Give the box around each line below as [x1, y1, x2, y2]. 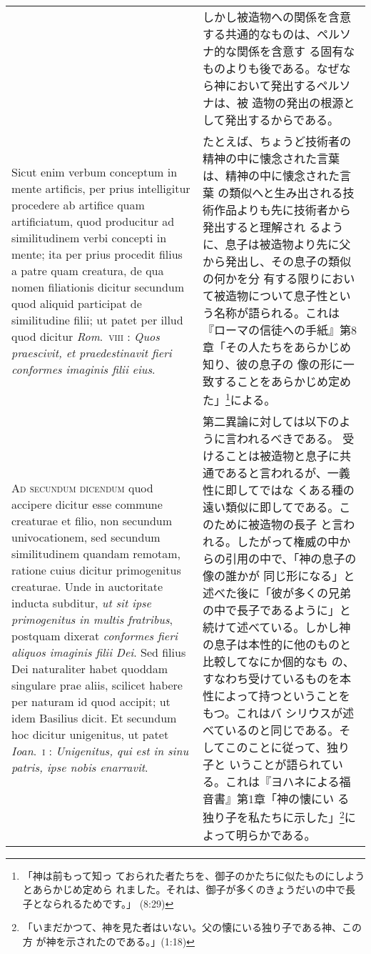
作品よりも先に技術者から [214, 202, 351, 218]
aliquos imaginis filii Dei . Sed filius [11, 644, 186, 661]
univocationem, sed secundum [11, 529, 161, 546]
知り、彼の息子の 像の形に [203, 356, 343, 372]
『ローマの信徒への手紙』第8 [203, 322, 357, 338]
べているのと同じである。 [203, 722, 340, 739]
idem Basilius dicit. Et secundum [11, 710, 177, 727]
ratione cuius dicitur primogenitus [11, 562, 181, 579]
